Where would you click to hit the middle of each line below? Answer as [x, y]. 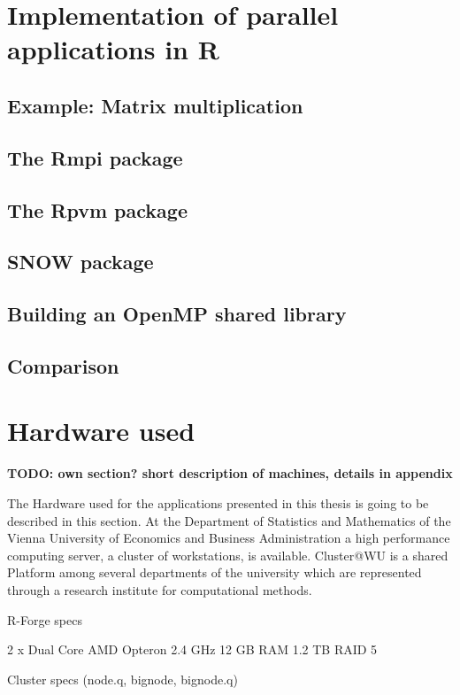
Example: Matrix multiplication [155, 105]
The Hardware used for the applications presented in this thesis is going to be [218, 502]
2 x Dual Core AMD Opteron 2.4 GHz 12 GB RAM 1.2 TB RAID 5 [192, 649]
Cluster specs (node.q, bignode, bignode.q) [123, 679]
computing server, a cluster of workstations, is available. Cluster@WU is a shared [228, 555]
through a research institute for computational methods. [160, 589]
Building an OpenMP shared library [177, 314]
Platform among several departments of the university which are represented [215, 572]
